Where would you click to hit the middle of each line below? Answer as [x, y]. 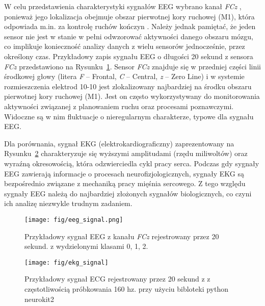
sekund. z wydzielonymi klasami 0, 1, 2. [86, 246]
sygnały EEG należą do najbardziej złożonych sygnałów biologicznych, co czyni [128, 193]
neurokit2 [39, 299]
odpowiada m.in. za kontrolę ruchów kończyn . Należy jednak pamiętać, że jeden [130, 26]
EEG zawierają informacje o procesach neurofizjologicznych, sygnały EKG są [124, 173]
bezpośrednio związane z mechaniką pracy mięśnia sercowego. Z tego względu [125, 183]
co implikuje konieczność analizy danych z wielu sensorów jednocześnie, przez [125, 46]
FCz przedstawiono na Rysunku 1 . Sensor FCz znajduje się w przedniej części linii [133, 66]
